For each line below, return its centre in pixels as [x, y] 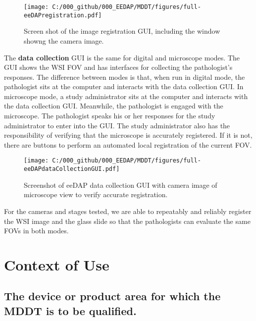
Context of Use [57, 264]
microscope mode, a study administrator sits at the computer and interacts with [126, 96]
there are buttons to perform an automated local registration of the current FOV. [128, 144]
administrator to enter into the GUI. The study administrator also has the [117, 125]
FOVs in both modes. [36, 231]
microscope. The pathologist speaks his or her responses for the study [110, 116]
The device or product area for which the [112, 296]
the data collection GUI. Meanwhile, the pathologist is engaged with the [114, 106]
